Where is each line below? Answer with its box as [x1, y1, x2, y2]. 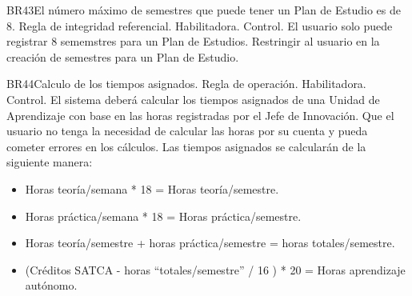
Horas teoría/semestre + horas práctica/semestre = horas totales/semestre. [25, 234, 395, 251]
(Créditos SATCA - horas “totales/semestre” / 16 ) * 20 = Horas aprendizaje [25, 261, 406, 278]
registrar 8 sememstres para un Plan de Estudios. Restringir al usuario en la [6, 33, 380, 50]
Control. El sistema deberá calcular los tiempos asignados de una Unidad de [6, 90, 380, 107]
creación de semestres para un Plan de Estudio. [6, 48, 239, 65]
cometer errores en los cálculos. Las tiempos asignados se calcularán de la [6, 138, 366, 154]
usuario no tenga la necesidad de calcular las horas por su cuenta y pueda [6, 122, 368, 139]
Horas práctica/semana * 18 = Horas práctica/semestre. [25, 207, 302, 224]
